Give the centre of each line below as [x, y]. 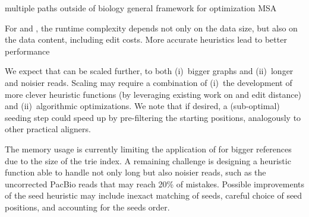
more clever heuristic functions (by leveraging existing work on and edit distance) [153, 94]
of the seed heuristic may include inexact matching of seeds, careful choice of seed [154, 195]
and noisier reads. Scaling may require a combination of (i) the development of [149, 82]
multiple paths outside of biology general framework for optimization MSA [141, 8]
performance [27, 51]
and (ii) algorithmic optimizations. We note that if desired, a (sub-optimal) [142, 106]
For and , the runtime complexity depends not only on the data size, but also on [151, 28]
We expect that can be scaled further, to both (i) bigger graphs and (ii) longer [149, 71]
